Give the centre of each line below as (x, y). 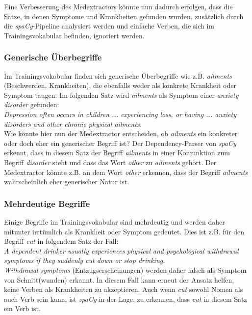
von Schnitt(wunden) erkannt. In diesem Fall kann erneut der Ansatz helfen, (119, 279)
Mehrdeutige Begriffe (47, 203)
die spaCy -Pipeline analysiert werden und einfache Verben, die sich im (109, 26)
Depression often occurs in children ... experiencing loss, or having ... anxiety (120, 114)
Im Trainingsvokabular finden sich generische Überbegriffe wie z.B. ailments (118, 75)
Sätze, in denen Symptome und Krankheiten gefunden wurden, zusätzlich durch (124, 16)
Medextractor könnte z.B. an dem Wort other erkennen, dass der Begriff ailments (126, 172)
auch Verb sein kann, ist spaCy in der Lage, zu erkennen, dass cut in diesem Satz (126, 299)
